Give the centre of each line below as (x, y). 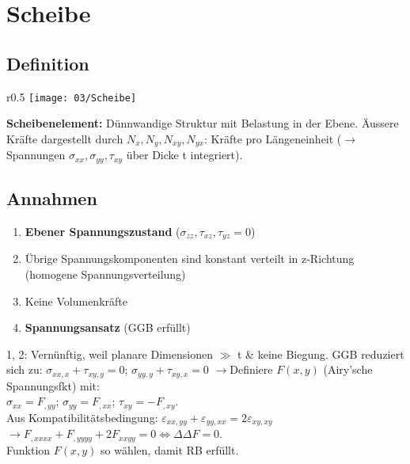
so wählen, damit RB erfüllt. (170, 449)
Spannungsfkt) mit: (53, 385)
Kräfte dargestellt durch (65, 138)
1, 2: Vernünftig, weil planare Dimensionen (110, 354)
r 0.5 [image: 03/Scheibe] (72, 96)
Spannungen (36, 155)
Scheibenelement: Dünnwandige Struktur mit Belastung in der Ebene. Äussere (203, 123)
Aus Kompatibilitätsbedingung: (82, 417)
